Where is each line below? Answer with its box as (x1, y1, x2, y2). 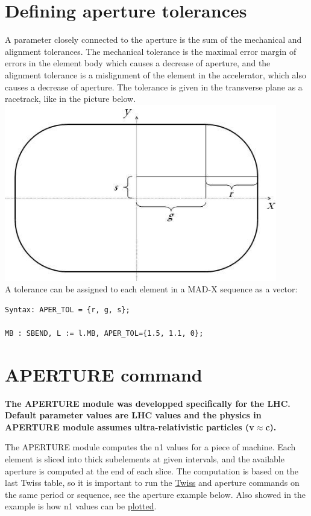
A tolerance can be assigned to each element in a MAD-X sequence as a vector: (5, 283, 298, 295)
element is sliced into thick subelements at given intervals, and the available (5, 453, 284, 465)
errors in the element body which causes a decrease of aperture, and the (5, 57, 271, 69)
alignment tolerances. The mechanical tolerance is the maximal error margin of (5, 45, 297, 57)
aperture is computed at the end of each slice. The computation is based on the (5, 464, 298, 477)
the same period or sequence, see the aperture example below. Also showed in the (5, 488, 306, 500)
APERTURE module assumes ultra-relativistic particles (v (5, 420, 254, 433)
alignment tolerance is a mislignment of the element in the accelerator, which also (5, 68, 307, 81)
